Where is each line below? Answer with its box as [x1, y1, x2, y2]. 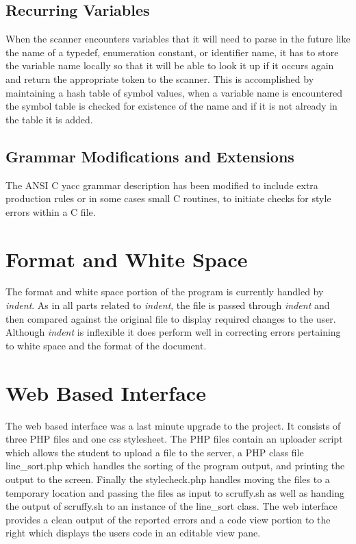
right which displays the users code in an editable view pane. [5, 526, 261, 540]
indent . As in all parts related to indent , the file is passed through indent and [5, 298, 330, 312]
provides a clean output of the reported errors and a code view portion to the [5, 512, 331, 526]
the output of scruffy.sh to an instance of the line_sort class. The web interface [5, 499, 338, 513]
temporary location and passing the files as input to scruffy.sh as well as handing [5, 485, 345, 499]
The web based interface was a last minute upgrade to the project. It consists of [5, 418, 341, 432]
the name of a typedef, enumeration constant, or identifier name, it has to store [5, 45, 339, 59]
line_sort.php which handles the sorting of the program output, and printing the [5, 458, 345, 473]
